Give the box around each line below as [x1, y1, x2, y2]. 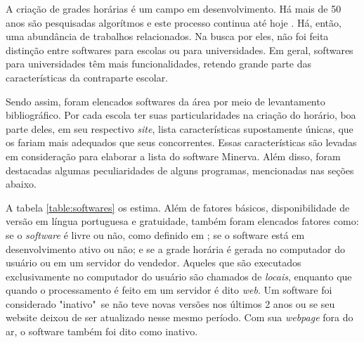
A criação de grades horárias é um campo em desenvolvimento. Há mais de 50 [6, 1, 342, 15]
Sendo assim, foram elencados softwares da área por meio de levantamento [6, 93, 325, 108]
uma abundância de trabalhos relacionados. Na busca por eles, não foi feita [6, 29, 329, 44]
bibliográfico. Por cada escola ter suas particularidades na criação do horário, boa [6, 108, 356, 122]
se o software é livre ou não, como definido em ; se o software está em [6, 227, 305, 242]
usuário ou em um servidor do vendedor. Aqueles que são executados [6, 255, 301, 270]
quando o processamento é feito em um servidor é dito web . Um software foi [6, 283, 332, 297]
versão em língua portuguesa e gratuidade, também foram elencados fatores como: [6, 214, 359, 228]
